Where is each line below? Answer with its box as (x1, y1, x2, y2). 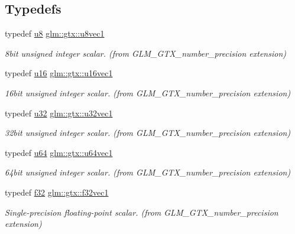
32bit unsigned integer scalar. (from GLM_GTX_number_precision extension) (5, 126, 291, 139)
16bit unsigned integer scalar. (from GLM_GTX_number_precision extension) (5, 86, 291, 99)
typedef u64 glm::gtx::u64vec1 (5, 146, 113, 158)
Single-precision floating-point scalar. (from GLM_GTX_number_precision (5, 206, 278, 218)
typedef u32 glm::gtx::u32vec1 (5, 106, 113, 119)
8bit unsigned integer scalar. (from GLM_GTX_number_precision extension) (5, 47, 286, 59)
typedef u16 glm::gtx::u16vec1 (5, 67, 113, 79)
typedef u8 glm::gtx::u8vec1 (5, 27, 105, 40)
